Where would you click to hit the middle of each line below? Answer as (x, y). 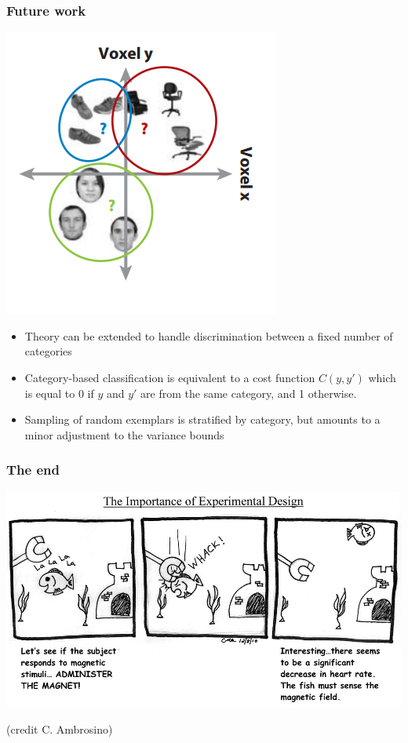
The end (33, 470)
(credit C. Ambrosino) (60, 729)
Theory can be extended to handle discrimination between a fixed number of (209, 335)
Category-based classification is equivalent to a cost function (170, 377)
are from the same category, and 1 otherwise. (249, 393)
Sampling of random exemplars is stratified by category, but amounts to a (202, 419)
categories (48, 351)
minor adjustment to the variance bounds (124, 434)
